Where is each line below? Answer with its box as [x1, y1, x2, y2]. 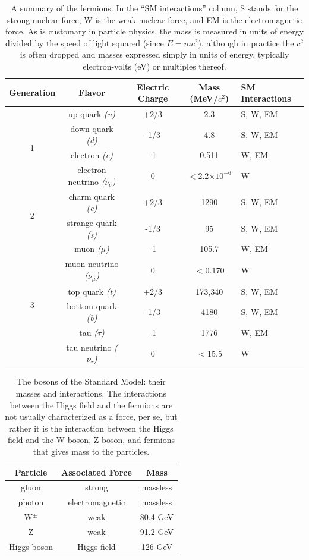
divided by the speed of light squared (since [5, 36, 164, 49]
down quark [70, 122, 113, 134]
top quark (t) [68, 285, 116, 297]
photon [18, 496, 44, 508]
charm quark [68, 190, 115, 202]
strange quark [67, 216, 117, 228]
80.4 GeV [140, 511, 174, 523]
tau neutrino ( [66, 341, 118, 353]
